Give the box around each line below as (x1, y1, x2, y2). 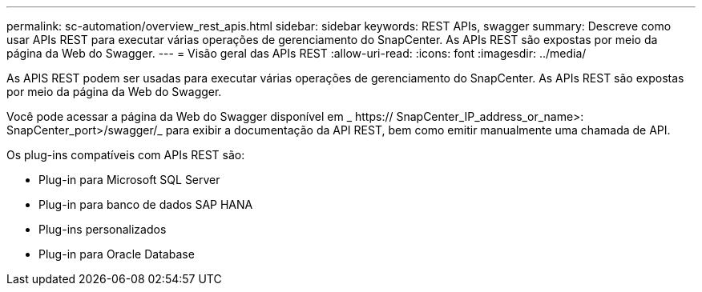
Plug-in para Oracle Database (38, 247, 195, 261)
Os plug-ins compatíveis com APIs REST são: (6, 148, 245, 162)
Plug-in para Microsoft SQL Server (38, 173, 220, 186)
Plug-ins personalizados (38, 222, 167, 236)
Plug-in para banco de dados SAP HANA (38, 198, 253, 211)
